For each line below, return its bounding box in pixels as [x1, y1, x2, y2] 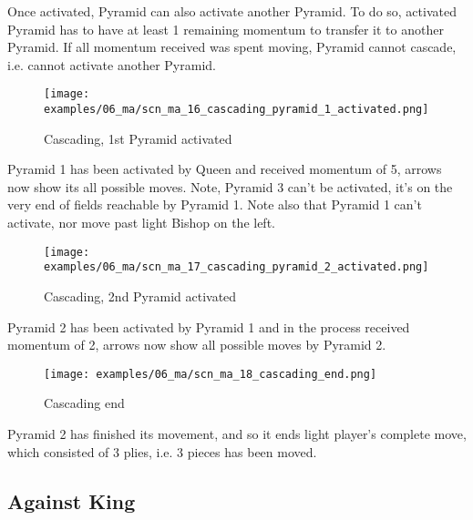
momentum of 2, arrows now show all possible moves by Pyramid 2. [7, 335, 386, 354]
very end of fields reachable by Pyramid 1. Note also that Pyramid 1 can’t [7, 195, 422, 214]
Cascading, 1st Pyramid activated [44, 128, 232, 148]
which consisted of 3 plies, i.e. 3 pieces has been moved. [7, 442, 317, 461]
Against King [7, 486, 136, 515]
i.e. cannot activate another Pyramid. [7, 55, 216, 74]
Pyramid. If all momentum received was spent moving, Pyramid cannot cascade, [7, 37, 457, 56]
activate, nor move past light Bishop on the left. [7, 213, 275, 232]
